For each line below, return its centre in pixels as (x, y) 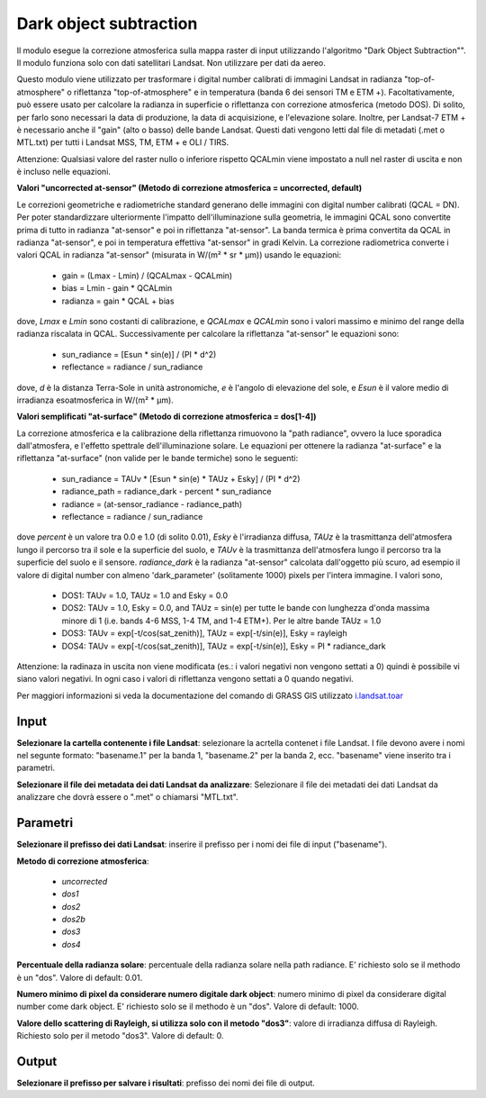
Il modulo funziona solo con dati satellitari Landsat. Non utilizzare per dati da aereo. (171, 62)
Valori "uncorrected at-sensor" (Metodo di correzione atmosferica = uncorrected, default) (189, 188)
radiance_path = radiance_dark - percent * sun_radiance (166, 492)
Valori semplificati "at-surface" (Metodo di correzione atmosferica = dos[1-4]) (166, 417)
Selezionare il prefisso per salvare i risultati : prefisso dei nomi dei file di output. (166, 1083)
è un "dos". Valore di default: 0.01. (80, 977)
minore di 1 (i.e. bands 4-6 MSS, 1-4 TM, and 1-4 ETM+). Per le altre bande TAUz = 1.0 (221, 621)
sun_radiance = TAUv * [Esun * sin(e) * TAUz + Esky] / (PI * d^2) (181, 478)
